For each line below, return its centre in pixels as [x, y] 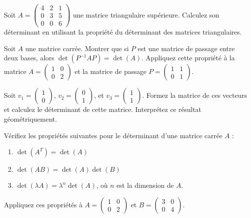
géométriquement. [30, 118]
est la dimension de [145, 185]
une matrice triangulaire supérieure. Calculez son [146, 14]
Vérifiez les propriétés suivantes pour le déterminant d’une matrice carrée [113, 135]
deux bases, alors [29, 58]
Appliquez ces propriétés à [43, 204]
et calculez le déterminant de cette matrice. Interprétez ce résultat [103, 109]
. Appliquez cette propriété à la [188, 58]
